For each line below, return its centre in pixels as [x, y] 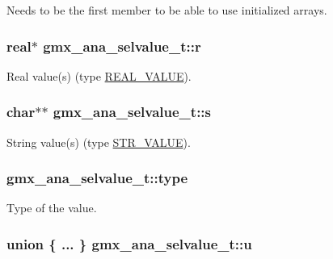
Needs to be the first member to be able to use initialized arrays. [167, 10]
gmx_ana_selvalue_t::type [97, 178]
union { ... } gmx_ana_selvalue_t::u [129, 243]
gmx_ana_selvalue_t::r [122, 46]
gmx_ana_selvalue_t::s [132, 112]
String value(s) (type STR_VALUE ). [99, 142]
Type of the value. [52, 208]
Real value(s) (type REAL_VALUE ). [99, 75]
